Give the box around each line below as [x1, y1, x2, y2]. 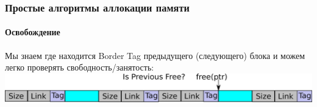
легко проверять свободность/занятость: [5, 61, 154, 74]
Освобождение [5, 26, 60, 38]
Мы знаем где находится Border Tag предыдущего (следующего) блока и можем [5, 49, 305, 61]
